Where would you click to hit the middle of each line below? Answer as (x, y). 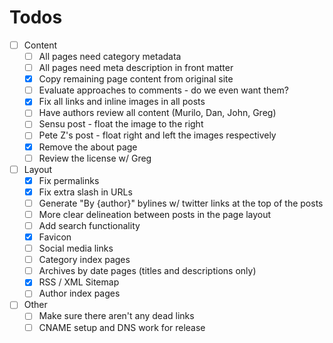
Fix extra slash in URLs (85, 192)
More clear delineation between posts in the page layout (155, 214)
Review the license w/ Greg (95, 158)
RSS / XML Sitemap (79, 282)
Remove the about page (88, 147)
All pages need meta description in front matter (136, 68)
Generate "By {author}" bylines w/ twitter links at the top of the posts (181, 203)
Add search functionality (89, 225)
